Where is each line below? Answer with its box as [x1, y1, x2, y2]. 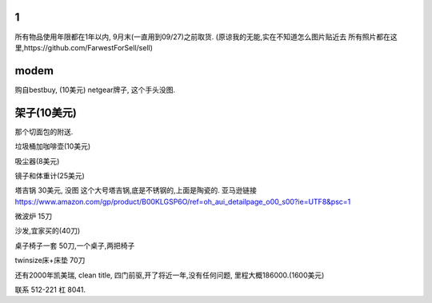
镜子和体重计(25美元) [14, 170, 86, 180]
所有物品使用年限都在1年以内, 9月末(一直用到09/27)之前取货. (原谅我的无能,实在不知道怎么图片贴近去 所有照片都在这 [14, 32, 398, 42]
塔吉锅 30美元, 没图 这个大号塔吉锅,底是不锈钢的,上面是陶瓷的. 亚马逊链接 [14, 185, 258, 195]
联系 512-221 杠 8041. [14, 285, 86, 295]
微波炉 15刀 [14, 212, 52, 221]
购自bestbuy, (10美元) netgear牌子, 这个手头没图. [14, 85, 176, 94]
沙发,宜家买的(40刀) [14, 226, 81, 236]
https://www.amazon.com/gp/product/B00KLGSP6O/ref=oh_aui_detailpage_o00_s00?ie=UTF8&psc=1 [14, 197, 351, 206]
